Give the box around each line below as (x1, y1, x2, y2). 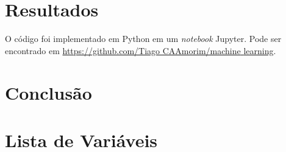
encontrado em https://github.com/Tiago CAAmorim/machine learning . (5, 44, 276, 57)
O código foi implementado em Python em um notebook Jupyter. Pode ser (5, 32, 282, 45)
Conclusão (5, 80, 92, 105)
